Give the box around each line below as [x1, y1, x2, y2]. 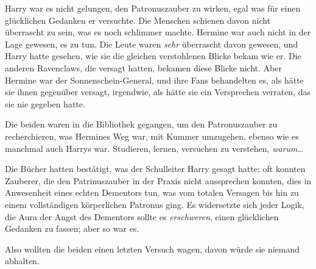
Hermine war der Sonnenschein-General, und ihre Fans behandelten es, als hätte [5, 73, 304, 86]
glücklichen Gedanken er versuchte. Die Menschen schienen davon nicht [5, 13, 271, 26]
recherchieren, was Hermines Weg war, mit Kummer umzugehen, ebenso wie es [5, 129, 299, 142]
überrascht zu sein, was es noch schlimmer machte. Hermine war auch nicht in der [5, 26, 311, 38]
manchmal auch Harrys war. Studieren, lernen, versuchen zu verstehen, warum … [5, 142, 303, 154]
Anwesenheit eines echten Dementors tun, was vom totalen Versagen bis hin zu [5, 186, 299, 199]
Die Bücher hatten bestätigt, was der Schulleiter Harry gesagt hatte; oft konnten [5, 162, 306, 175]
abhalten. [5, 254, 40, 267]
